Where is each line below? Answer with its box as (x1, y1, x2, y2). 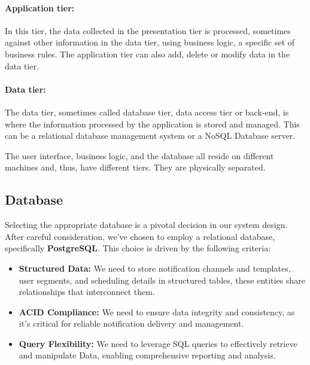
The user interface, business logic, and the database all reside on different (5, 149, 274, 162)
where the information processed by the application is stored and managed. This (5, 117, 300, 130)
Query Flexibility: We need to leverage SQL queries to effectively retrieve (19, 337, 297, 349)
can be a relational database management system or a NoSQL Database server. (5, 129, 296, 142)
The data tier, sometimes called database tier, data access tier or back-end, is (5, 105, 289, 118)
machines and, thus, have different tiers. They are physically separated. (5, 161, 266, 174)
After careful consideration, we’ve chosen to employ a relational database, (5, 230, 275, 242)
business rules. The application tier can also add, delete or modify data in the (5, 47, 290, 60)
